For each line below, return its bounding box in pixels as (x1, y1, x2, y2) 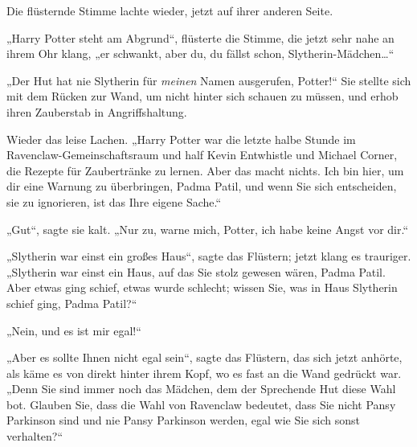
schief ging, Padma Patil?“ (6, 294, 137, 311)
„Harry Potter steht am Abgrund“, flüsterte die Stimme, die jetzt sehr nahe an (6, 29, 395, 46)
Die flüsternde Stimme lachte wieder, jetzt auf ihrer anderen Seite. (6, 2, 333, 18)
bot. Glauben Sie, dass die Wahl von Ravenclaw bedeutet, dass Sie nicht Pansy (6, 396, 396, 412)
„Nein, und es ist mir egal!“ (6, 322, 141, 338)
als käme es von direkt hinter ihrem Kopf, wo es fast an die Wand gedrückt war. (6, 364, 402, 381)
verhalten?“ (6, 428, 63, 445)
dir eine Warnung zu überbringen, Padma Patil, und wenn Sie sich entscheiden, (6, 178, 397, 195)
